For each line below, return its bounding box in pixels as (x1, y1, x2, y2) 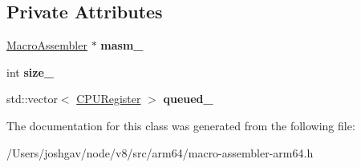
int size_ (6, 63, 54, 80)
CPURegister (76, 90, 141, 107)
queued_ (163, 90, 213, 107)
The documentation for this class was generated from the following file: (6, 117, 355, 133)
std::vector (6, 90, 58, 107)
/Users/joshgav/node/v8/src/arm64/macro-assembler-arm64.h (6, 144, 314, 161)
